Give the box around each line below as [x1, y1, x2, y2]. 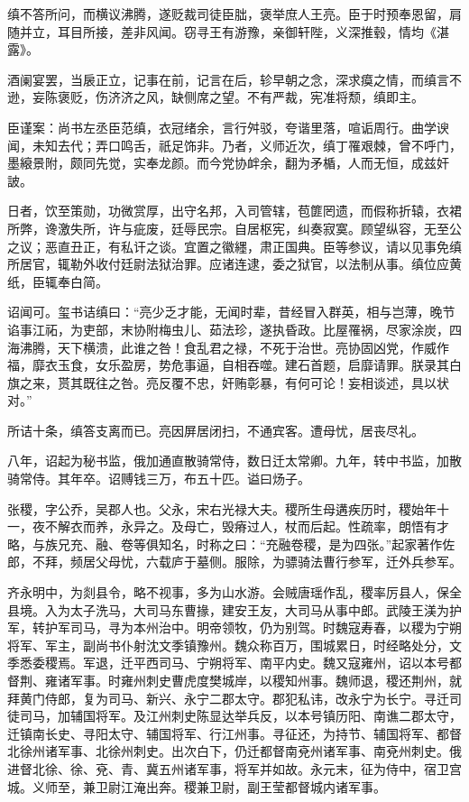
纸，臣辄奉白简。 [7, 272, 108, 290]
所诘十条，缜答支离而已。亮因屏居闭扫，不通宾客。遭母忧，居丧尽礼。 [7, 420, 424, 439]
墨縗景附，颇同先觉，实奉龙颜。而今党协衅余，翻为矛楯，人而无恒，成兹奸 [7, 153, 449, 172]
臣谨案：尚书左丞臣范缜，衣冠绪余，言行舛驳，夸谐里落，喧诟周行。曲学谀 [7, 117, 449, 136]
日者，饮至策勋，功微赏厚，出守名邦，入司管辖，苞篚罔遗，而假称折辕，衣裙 [7, 201, 462, 220]
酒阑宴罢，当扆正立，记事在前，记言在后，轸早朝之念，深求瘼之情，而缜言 [7, 69, 449, 88]
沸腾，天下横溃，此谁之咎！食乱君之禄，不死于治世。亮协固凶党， [19, 337, 411, 356]
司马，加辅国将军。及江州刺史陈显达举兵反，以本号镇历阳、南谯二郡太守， [19, 706, 462, 725]
